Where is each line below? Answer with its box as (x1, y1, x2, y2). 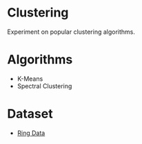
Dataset (7, 106, 53, 122)
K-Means (17, 74, 43, 83)
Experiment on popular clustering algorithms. (7, 28, 136, 36)
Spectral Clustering (17, 81, 72, 90)
